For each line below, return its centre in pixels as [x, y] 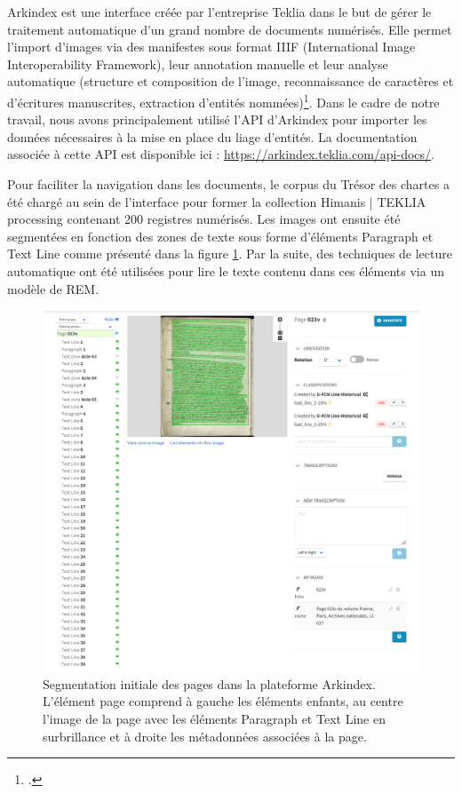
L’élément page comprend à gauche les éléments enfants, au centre [223, 701]
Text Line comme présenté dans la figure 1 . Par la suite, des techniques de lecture [230, 254]
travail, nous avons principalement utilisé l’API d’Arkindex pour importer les [217, 119]
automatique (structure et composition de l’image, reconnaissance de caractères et [231, 81]
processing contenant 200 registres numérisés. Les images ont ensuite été [204, 219]
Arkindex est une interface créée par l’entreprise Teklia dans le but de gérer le [219, 12]
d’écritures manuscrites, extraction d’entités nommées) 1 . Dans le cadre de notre [223, 100]
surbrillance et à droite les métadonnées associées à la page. [205, 736]
